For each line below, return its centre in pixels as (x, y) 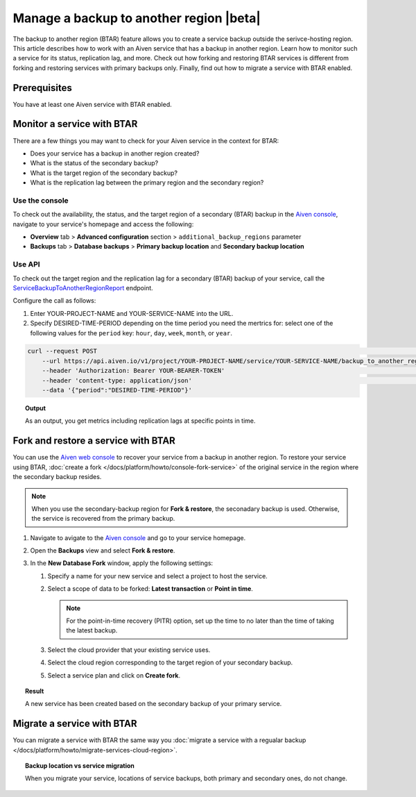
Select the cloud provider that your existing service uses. (129, 650)
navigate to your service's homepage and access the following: (103, 224)
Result (35, 691)
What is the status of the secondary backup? (94, 163)
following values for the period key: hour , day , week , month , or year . (131, 333)
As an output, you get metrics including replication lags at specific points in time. (140, 421)
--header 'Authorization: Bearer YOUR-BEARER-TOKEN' (133, 371)
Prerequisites (42, 88)
